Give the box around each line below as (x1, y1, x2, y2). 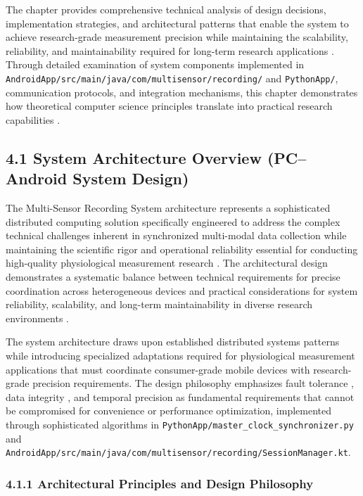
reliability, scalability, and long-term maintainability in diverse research (6, 297, 313, 312)
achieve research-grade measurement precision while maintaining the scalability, (6, 30, 348, 44)
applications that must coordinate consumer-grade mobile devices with (6, 362, 310, 376)
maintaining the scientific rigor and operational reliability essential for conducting (6, 241, 358, 256)
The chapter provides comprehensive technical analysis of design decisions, (6, 2, 326, 16)
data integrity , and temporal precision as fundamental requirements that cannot (6, 389, 355, 404)
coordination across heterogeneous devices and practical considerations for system (6, 283, 358, 298)
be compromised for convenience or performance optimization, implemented (6, 403, 332, 418)
